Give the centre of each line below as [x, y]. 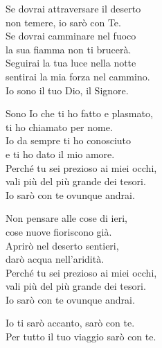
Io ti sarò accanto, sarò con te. [70, 323]
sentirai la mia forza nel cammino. [78, 76]
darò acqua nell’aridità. [55, 259]
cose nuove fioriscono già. [59, 231]
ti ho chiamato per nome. [59, 127]
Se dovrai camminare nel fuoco [71, 36]
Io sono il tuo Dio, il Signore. [67, 90]
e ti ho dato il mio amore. [60, 154]
